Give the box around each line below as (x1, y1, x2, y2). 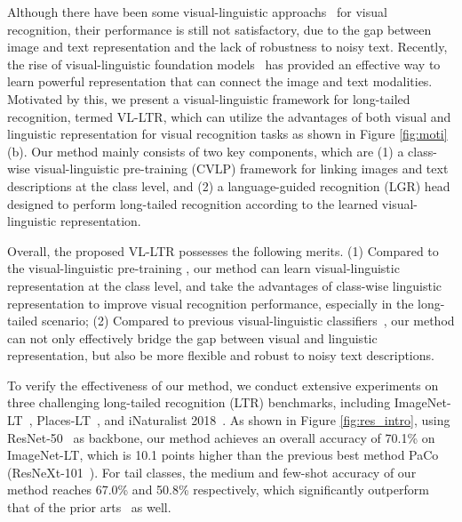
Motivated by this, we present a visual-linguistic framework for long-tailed (7, 89, 410, 108)
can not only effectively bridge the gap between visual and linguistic (7, 328, 378, 347)
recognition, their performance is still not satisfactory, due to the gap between (7, 20, 432, 38)
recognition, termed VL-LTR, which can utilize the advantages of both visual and (7, 107, 451, 125)
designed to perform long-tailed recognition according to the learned (7, 194, 378, 213)
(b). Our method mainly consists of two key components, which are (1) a (7, 141, 404, 160)
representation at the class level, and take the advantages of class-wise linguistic (7, 276, 442, 294)
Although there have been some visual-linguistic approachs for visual (7, 3, 387, 20)
